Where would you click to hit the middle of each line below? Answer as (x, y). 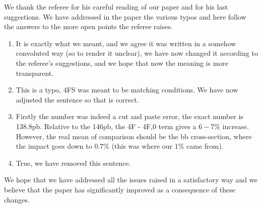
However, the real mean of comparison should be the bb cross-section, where (134, 136)
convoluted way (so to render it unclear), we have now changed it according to (137, 53)
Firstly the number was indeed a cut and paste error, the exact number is (129, 116)
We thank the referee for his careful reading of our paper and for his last (116, 7)
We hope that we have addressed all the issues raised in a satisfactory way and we (131, 180)
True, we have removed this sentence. (73, 163)
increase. (236, 126)
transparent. (35, 73)
